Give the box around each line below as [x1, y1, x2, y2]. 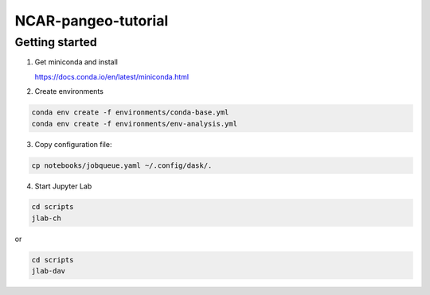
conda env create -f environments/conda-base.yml [31, 108, 229, 117]
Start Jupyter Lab [34, 181, 92, 191]
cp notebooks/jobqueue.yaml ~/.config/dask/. [31, 161, 213, 170]
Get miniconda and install [34, 57, 119, 67]
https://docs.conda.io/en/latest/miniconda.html [34, 72, 190, 81]
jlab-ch [31, 213, 61, 223]
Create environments [34, 87, 104, 96]
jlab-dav [31, 266, 66, 276]
